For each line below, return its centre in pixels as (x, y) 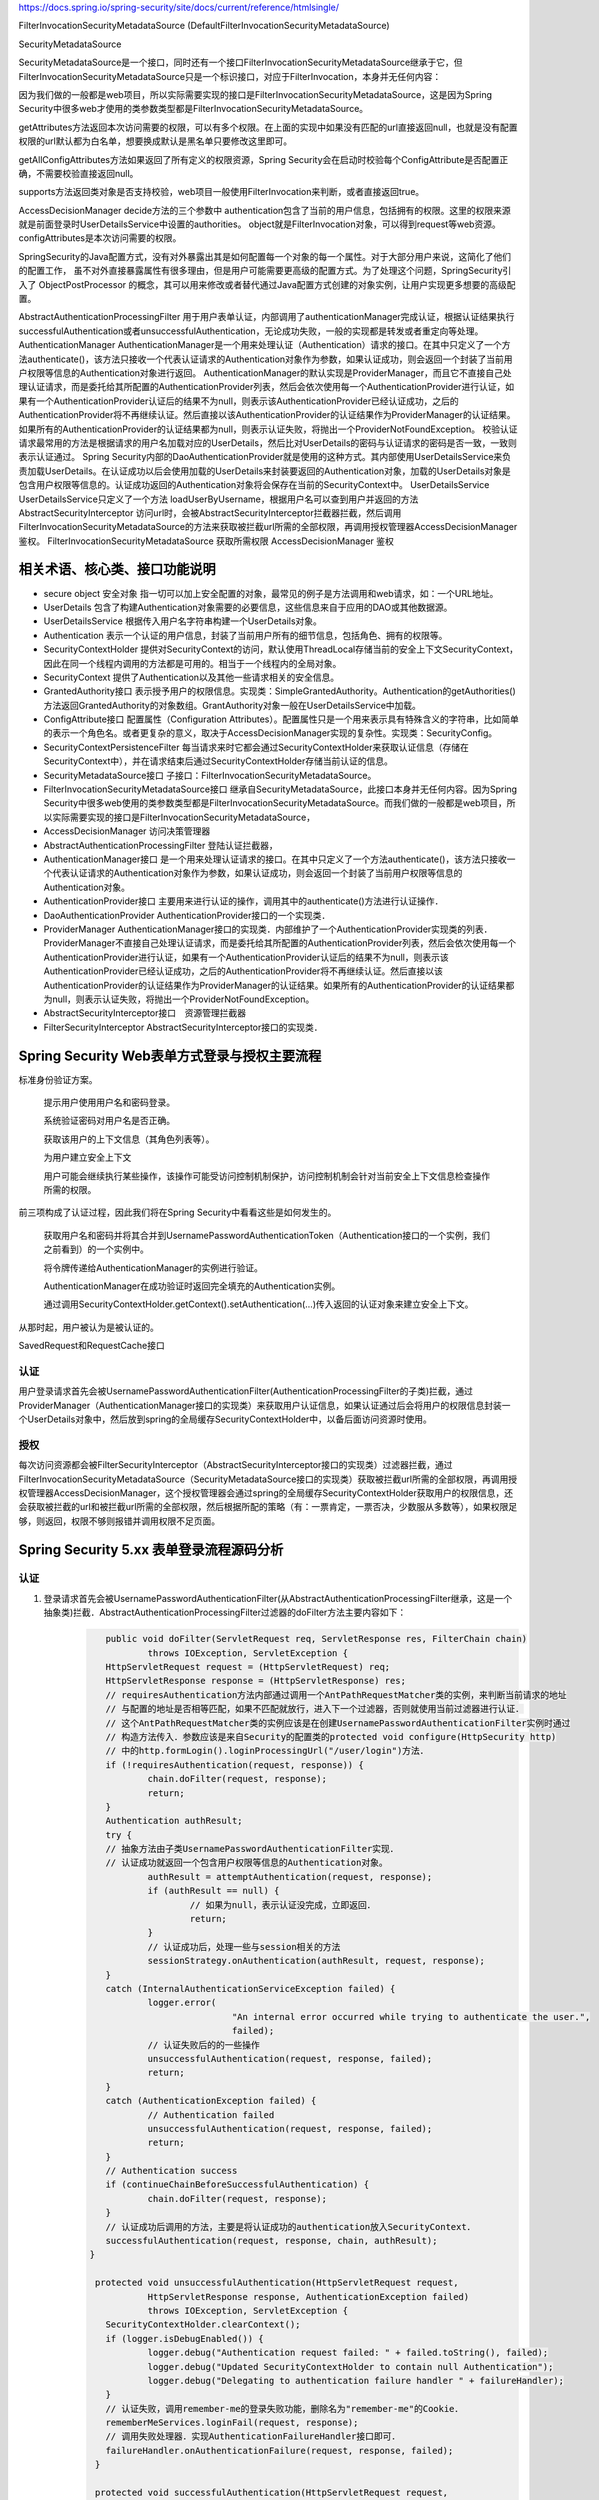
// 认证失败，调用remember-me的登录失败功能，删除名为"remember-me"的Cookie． (284, 2408)
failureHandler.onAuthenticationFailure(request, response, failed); (279, 2450)
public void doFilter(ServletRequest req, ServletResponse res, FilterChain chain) (316, 1639)
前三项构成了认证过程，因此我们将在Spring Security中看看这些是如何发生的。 (177, 1212)
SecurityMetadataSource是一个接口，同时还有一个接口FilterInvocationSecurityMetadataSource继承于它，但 (241, 62)
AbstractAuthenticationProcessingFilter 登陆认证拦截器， (161, 845)
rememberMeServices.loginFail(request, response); (232, 2423)
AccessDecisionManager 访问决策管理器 (127, 831)
